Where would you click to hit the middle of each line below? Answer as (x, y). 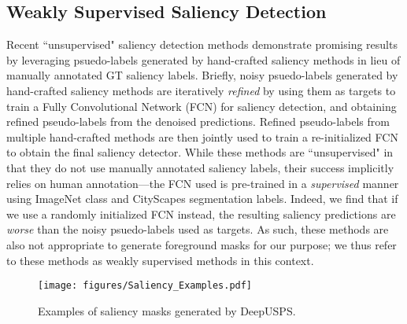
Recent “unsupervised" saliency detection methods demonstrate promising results (202, 44)
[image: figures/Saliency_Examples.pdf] (145, 286)
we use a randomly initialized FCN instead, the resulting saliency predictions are (201, 214)
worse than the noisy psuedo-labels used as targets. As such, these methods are (198, 229)
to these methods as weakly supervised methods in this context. (160, 260)
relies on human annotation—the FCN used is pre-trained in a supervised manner (203, 183)
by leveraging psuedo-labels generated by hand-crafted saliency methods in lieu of (203, 59)
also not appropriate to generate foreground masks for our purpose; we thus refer (202, 244)
